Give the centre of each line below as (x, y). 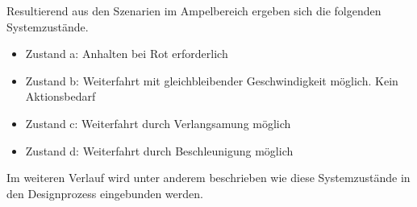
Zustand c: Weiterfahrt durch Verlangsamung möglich (158, 123)
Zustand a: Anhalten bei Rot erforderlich (127, 54)
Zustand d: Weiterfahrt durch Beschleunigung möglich (159, 150)
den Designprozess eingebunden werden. (105, 193)
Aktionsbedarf (60, 96)
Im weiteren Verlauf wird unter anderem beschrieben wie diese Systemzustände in (208, 178)
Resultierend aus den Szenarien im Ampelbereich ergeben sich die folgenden (194, 10)
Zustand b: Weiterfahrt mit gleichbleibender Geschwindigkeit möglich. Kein (212, 80)
